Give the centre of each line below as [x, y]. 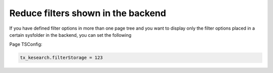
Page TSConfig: [26, 44]
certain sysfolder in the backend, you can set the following [70, 35]
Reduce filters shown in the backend [88, 13]
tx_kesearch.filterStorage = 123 [61, 58]
